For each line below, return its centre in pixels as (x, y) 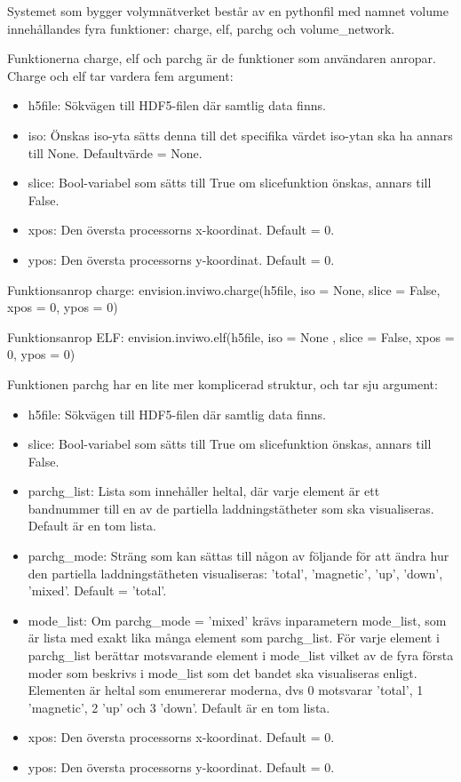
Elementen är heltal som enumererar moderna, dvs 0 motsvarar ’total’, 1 (226, 690)
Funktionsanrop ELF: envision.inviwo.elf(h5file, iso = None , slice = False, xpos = (231, 336)
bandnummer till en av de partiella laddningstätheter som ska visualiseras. (231, 508)
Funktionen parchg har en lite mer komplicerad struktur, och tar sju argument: (223, 383)
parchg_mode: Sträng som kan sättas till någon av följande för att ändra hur (238, 556)
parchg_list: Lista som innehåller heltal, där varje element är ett (204, 491)
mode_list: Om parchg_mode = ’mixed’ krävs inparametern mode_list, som (237, 620)
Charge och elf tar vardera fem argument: (120, 75)
